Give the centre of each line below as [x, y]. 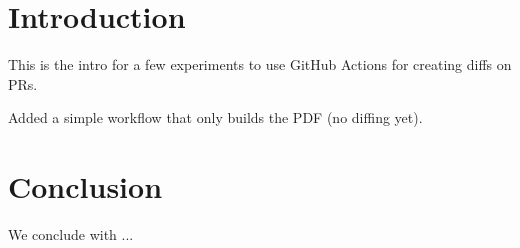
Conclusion [85, 186]
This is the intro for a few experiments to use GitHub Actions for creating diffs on [260, 64]
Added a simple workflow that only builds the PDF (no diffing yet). [215, 117]
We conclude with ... [71, 234]
